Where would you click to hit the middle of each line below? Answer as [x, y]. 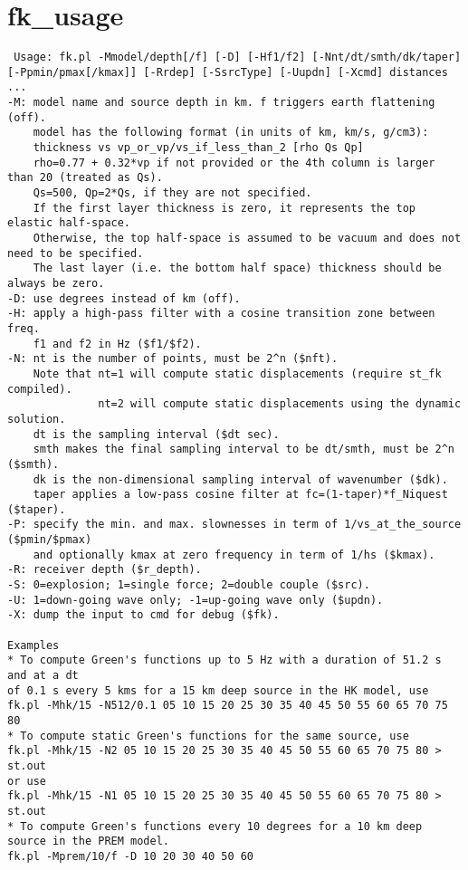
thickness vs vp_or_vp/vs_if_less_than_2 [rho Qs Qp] [198, 148]
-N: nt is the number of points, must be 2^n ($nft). [173, 359]
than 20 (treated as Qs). [85, 178]
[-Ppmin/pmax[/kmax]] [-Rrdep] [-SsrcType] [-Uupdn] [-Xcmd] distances [228, 72]
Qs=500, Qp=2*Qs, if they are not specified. [172, 193]
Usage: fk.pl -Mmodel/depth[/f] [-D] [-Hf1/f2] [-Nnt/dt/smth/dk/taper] [238, 57]
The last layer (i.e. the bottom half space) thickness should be [237, 268]
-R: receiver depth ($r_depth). [105, 570]
